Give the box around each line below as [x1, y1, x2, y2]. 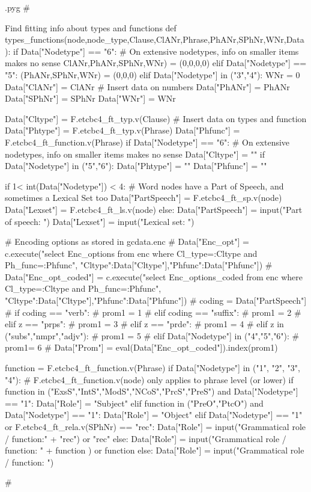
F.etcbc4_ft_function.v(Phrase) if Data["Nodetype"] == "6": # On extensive [5, 135, 290, 148]
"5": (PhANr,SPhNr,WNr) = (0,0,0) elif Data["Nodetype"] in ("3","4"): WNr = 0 [5, 68, 300, 81]
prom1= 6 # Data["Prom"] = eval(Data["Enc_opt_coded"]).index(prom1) [5, 341, 278, 354]
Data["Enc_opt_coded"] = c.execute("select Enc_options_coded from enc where [5, 270, 303, 283]
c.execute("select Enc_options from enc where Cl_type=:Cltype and [5, 247, 258, 259]
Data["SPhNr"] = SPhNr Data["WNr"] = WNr [5, 92, 176, 105]
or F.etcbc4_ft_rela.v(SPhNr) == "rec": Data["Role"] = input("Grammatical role [5, 420, 306, 432]
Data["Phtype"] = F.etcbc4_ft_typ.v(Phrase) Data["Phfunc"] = [5, 124, 240, 137]
